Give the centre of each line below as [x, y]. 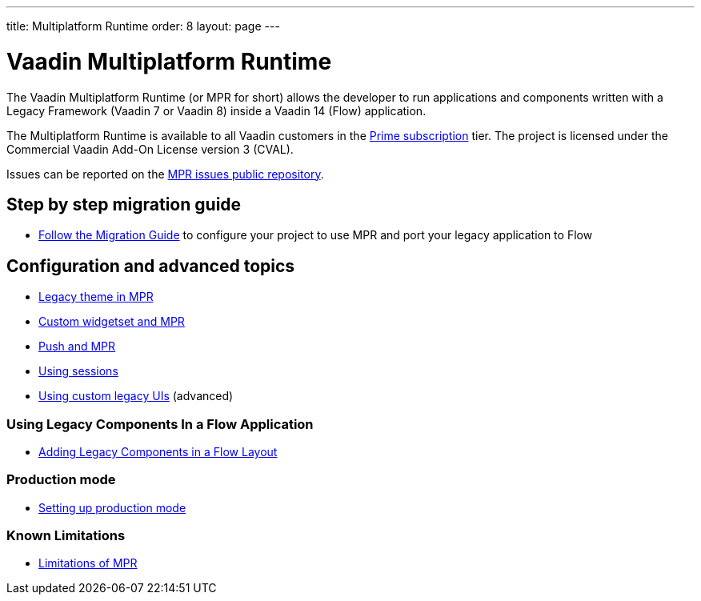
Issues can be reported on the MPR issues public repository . [165, 174]
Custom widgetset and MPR [112, 322]
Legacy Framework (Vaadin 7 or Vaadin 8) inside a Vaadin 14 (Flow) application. [216, 110]
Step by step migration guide [124, 204]
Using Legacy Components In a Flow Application [160, 424]
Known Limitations [66, 536]
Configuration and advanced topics [151, 266]
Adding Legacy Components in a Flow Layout [158, 451]
